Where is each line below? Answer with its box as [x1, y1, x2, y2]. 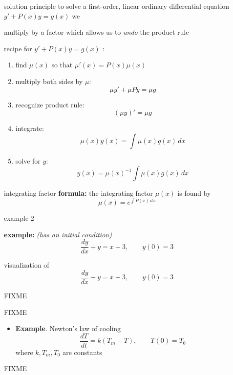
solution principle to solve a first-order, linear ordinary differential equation [4, 1, 230, 11]
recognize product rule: [15, 99, 85, 109]
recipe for [4, 43, 32, 53]
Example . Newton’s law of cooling [15, 323, 121, 333]
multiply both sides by [15, 76, 83, 86]
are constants [63, 347, 102, 357]
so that [51, 60, 73, 70]
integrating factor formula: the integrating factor [4, 188, 153, 198]
